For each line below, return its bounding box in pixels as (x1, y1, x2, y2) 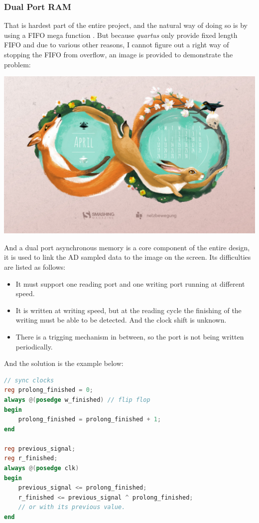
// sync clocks (4, 376, 54, 384)
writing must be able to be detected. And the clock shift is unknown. (15, 315, 227, 325)
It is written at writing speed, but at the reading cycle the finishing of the (15, 305, 242, 315)
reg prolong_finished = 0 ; (4, 386, 94, 394)
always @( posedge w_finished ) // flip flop (4, 396, 150, 403)
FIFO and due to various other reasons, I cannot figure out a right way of (4, 39, 229, 50)
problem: (4, 59, 31, 69)
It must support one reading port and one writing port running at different (15, 278, 245, 289)
